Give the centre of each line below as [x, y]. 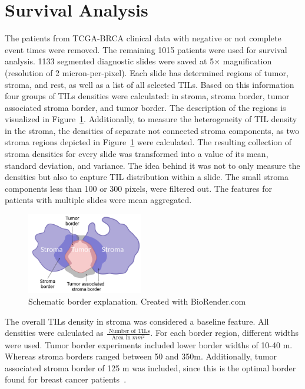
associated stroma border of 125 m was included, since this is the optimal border [150, 367]
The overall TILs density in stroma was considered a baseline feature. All [137, 321]
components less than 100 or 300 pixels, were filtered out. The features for [138, 188]
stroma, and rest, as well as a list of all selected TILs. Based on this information [150, 84]
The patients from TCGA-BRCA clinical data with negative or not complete [143, 38]
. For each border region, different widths [225, 333]
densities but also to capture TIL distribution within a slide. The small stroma [147, 177]
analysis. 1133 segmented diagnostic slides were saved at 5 [110, 61]
